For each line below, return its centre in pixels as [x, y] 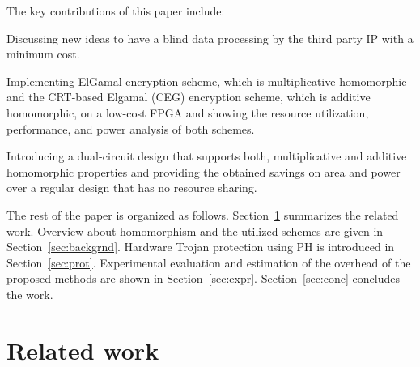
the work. [30, 294]
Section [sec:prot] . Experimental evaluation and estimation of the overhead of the [209, 262]
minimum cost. [43, 54]
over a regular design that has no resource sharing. [132, 188]
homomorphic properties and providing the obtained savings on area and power [204, 171]
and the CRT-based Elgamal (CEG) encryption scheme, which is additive [189, 97]
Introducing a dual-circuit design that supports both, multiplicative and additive [207, 156]
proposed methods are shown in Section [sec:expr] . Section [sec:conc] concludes [203, 278]
